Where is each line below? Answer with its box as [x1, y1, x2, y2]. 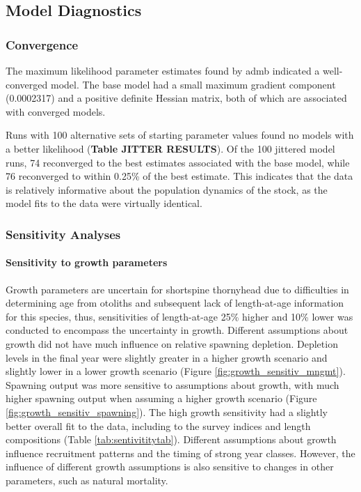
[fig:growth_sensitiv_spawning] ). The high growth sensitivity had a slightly [6, 404, 328, 419]
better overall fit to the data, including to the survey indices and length [6, 418, 311, 433]
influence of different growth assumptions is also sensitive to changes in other [6, 459, 334, 474]
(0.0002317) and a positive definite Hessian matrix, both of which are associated [6, 91, 347, 105]
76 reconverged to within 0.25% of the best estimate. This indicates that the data [6, 169, 353, 183]
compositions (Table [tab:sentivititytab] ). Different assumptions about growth [6, 432, 337, 447]
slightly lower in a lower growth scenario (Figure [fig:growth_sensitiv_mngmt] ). [6, 364, 346, 378]
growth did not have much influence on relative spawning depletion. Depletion [6, 336, 338, 351]
